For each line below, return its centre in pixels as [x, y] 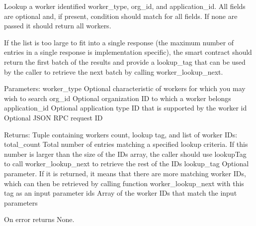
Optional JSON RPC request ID [53, 117]
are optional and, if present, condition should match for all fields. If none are [121, 16]
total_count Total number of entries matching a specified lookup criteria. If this [126, 144]
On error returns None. [39, 219]
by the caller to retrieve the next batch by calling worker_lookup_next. [114, 71]
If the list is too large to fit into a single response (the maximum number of [119, 42]
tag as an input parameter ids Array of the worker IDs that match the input [121, 193]
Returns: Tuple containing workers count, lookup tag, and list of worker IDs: [121, 134]
